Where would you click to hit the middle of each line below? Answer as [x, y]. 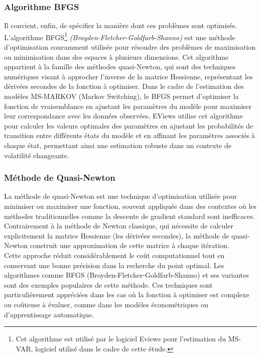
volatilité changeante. [37, 155]
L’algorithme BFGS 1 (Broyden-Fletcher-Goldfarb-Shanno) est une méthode [120, 36]
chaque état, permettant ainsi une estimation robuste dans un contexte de [118, 145]
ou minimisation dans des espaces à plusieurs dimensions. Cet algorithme [116, 56]
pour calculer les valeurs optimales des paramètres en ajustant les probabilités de [128, 125]
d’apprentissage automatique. [49, 314]
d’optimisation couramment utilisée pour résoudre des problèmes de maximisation [130, 47]
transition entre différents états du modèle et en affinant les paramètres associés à [130, 135]
